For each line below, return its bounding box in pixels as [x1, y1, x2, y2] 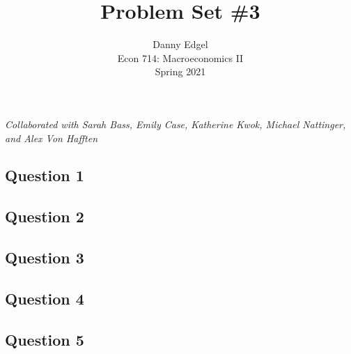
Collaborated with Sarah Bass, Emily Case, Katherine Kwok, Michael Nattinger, [5, 116, 346, 131]
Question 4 [5, 287, 84, 309]
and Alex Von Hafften [5, 130, 98, 145]
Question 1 [5, 164, 84, 186]
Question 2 [5, 206, 84, 227]
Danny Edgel [153, 37, 208, 52]
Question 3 [5, 247, 84, 268]
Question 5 [5, 328, 84, 350]
